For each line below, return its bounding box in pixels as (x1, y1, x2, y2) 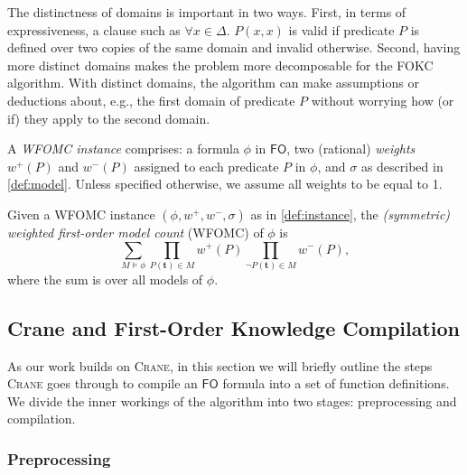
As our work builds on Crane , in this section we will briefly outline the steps (7, 356, 433, 375)
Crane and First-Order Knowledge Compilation (7, 313, 461, 341)
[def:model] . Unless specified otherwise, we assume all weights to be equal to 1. (7, 174, 443, 193)
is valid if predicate (288, 20, 395, 39)
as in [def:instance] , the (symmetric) (250, 204, 451, 223)
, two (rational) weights (286, 139, 416, 158)
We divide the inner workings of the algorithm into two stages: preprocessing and (7, 391, 457, 410)
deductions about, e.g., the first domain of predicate (7, 90, 295, 109)
